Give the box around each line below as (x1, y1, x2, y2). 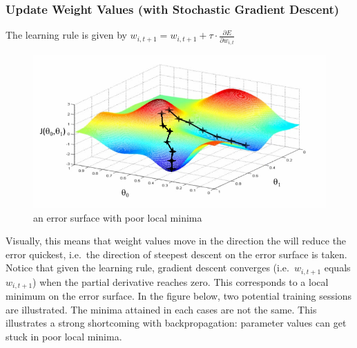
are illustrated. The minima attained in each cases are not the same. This (6, 302, 317, 316)
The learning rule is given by (6, 28, 127, 42)
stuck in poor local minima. (6, 329, 122, 343)
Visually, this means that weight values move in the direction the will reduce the (6, 233, 347, 248)
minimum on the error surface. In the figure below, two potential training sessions (6, 289, 352, 303)
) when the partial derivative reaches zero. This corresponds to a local (32, 274, 329, 289)
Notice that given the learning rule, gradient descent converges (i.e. (6, 260, 289, 275)
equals (324, 260, 351, 275)
